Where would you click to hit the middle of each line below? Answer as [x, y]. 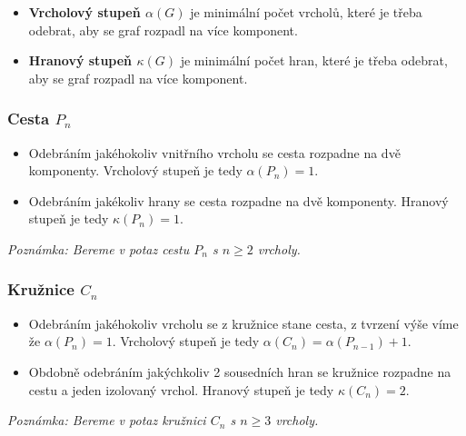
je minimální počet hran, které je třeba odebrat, [314, 60]
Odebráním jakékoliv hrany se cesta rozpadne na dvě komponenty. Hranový [238, 200]
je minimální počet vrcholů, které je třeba [306, 12]
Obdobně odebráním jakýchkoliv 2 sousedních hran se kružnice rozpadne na [240, 371]
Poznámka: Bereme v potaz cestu [99, 248]
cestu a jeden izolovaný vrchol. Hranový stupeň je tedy [181, 389]
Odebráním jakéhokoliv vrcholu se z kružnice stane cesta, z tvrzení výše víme [243, 323]
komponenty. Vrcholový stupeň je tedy [135, 170]
